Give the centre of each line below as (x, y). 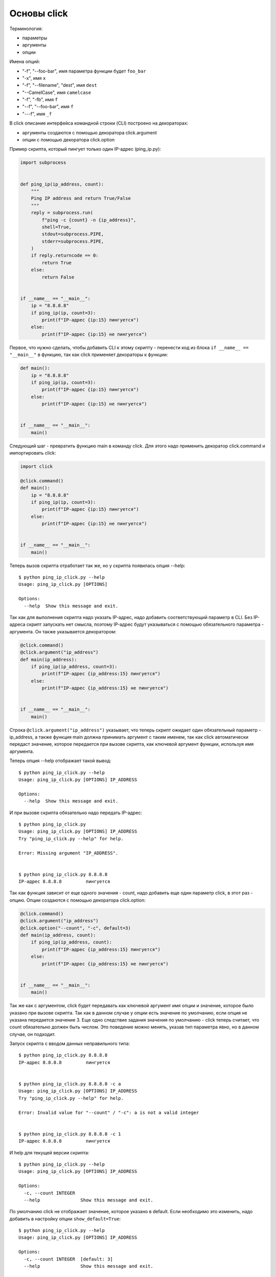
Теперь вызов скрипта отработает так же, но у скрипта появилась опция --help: (97, 565)
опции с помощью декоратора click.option (68, 140)
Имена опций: (25, 62)
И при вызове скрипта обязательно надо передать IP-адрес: (76, 813)
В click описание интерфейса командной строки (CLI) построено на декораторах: (99, 123)
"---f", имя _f (37, 114)
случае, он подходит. (32, 1034)
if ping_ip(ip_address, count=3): (74, 666)
